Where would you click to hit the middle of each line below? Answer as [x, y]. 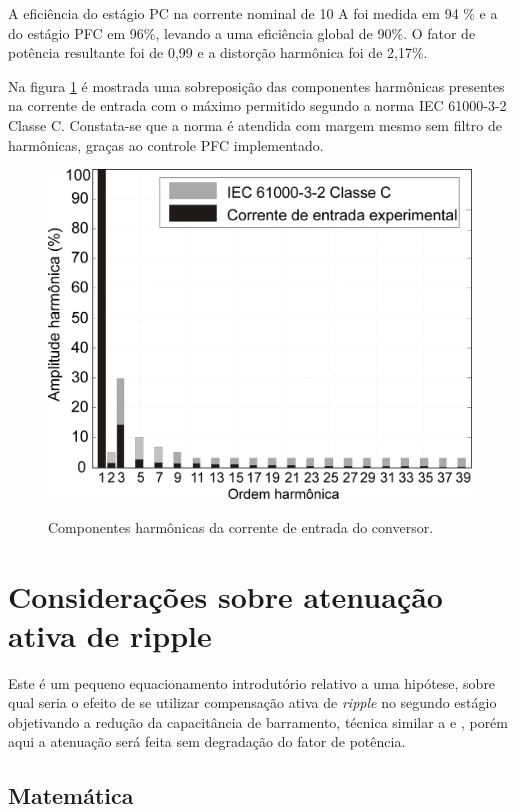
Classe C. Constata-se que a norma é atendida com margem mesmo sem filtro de [255, 124]
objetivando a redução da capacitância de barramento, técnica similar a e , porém [258, 721]
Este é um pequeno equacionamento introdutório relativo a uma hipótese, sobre [252, 682]
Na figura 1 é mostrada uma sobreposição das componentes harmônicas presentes [256, 85]
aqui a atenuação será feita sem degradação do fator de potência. [207, 741]
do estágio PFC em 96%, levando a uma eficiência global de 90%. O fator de [242, 32]
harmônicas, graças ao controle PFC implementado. [166, 144]
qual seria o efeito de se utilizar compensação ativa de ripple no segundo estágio [252, 702]
